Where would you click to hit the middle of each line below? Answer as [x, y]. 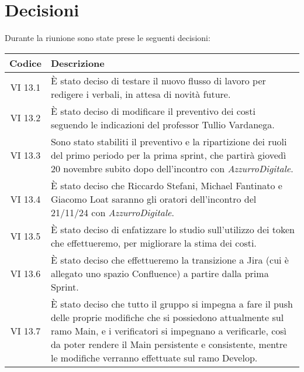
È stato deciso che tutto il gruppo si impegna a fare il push [172, 303]
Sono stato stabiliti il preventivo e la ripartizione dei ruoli [169, 141]
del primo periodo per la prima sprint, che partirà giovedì [168, 155]
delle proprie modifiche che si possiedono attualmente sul [167, 317]
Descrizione [77, 63]
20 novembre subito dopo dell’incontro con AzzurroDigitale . [172, 168]
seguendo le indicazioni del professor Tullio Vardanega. [163, 124]
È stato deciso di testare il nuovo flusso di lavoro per [158, 80]
